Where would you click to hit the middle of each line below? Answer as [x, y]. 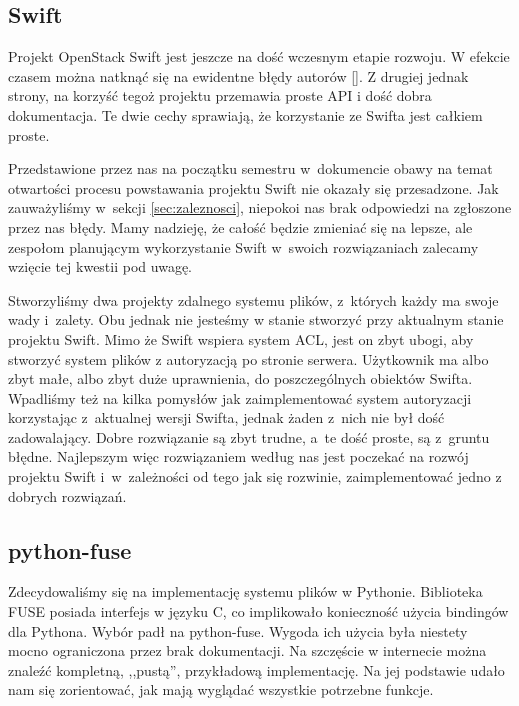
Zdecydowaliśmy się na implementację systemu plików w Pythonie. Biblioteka [245, 591]
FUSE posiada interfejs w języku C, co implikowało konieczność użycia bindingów [258, 611]
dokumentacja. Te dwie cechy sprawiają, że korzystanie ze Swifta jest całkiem [245, 114]
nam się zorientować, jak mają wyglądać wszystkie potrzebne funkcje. [221, 689]
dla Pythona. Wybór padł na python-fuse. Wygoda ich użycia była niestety [238, 630]
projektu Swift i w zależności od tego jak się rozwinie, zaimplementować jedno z [255, 476]
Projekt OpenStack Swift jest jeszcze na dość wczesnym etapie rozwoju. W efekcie [259, 56]
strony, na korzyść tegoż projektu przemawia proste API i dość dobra [220, 95]
